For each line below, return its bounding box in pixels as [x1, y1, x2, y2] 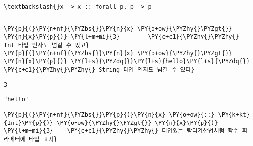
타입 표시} [28, 135, 57, 143]
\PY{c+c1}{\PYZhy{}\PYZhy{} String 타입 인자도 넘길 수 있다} [4, 66, 195, 73]
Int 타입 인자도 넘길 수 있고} [4, 41, 89, 49]
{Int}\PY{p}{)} [4, 119, 53, 126]
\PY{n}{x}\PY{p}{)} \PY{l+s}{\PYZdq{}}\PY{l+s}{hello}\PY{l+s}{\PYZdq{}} [4, 58, 250, 65]
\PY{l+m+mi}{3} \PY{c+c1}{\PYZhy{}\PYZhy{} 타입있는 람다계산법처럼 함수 [4, 127, 239, 135]
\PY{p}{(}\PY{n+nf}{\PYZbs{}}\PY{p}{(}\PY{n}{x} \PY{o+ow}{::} [4, 111, 215, 118]
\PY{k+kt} [218, 111, 250, 118]
